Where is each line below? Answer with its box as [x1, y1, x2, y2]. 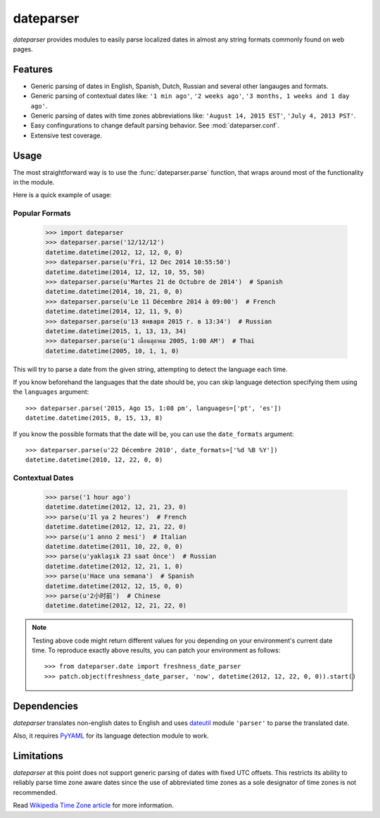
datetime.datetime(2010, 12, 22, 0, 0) [25, 456, 163, 464]
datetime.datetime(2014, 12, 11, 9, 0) [45, 307, 183, 316]
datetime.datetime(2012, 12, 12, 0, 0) [45, 248, 183, 256]
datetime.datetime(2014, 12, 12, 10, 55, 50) [45, 268, 205, 276]
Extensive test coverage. [30, 131, 102, 140]
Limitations [13, 750, 63, 762]
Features [13, 63, 53, 75]
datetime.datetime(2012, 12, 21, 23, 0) [45, 503, 186, 511]
